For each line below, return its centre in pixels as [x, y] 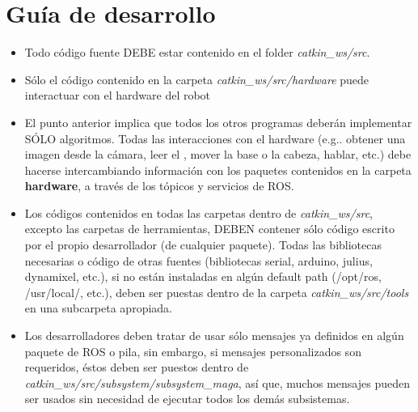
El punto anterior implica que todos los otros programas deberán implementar [218, 122]
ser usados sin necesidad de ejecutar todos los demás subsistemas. [187, 399]
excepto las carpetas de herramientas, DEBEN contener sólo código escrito [209, 229]
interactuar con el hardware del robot [118, 95]
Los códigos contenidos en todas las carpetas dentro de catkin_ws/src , [198, 212]
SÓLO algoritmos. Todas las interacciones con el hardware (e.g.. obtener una [215, 138]
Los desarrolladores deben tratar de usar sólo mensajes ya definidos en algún [214, 336]
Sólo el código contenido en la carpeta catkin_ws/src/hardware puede [197, 79]
